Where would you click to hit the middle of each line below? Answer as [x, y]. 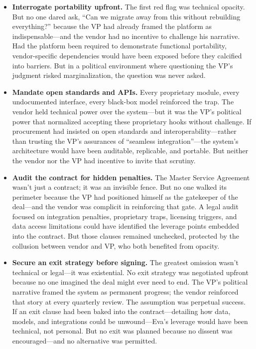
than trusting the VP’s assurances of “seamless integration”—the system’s [125, 141]
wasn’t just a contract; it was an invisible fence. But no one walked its [120, 187]
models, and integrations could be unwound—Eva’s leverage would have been [130, 321]
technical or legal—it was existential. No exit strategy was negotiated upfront [130, 272]
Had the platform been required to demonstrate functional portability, [119, 46]
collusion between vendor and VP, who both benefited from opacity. [116, 245]
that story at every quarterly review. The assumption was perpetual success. [129, 301]
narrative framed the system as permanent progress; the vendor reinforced [125, 292]
